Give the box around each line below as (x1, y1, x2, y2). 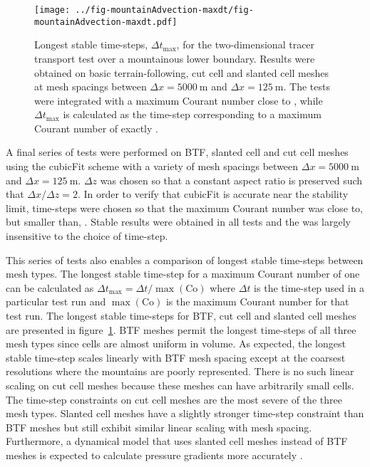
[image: (34, 5, 71, 15)
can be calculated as (6, 280, 94, 295)
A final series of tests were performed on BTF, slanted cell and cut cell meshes (6, 145, 349, 159)
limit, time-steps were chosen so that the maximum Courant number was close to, (6, 200, 363, 215)
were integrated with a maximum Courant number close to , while (34, 93, 323, 107)
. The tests (283, 79, 330, 94)
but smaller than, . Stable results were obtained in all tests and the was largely (6, 214, 351, 229)
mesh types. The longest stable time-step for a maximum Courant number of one (6, 266, 360, 281)
